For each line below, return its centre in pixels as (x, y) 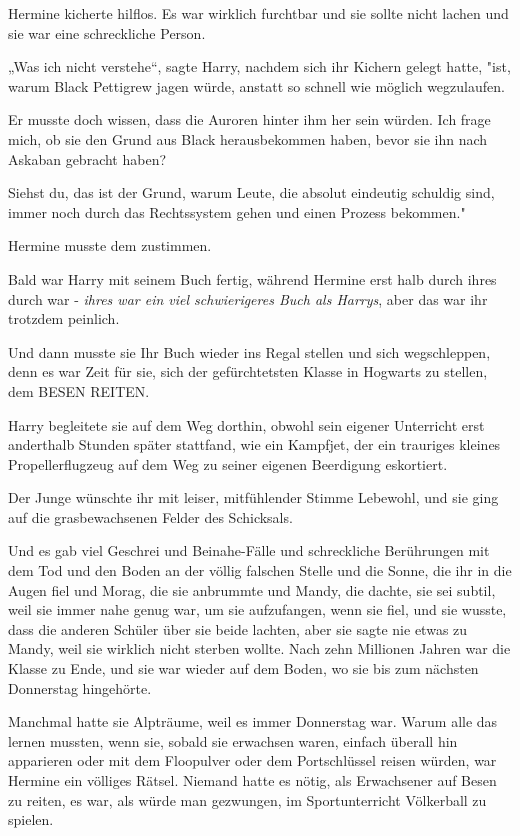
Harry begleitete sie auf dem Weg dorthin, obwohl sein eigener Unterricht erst (246, 424)
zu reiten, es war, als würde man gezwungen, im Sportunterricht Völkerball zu (247, 799)
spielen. (31, 819)
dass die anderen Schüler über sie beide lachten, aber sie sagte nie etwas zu (238, 628)
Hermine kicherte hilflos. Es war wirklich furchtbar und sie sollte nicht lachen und (258, 13)
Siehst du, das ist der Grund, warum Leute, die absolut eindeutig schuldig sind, (251, 192)
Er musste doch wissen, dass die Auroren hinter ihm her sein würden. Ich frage (249, 119)
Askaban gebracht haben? (87, 158)
